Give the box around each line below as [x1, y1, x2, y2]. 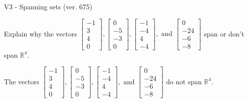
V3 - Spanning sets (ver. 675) [4, 1, 93, 11]
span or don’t [204, 28, 245, 38]
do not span [166, 76, 202, 86]
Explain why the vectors [4, 28, 77, 38]
